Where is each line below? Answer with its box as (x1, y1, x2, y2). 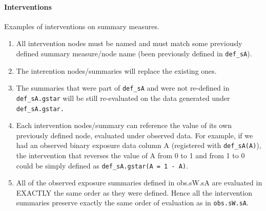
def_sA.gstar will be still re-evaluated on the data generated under (16, 92, 230, 103)
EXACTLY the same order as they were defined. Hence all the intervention (16, 187, 253, 198)
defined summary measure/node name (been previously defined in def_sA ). (16, 48, 252, 58)
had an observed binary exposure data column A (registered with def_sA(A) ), (16, 140, 261, 151)
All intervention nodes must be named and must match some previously (16, 38, 242, 49)
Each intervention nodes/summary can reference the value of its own (16, 120, 232, 131)
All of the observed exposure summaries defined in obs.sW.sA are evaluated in (16, 177, 262, 188)
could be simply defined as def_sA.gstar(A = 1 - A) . (16, 160, 188, 171)
